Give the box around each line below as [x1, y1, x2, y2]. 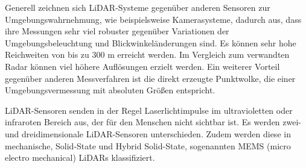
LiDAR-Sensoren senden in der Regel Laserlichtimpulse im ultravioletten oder [5, 104, 293, 116]
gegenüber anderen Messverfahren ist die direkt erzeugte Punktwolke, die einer [5, 72, 296, 84]
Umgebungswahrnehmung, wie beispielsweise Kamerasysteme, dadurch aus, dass [5, 13, 302, 25]
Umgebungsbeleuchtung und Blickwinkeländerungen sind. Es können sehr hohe [5, 36, 296, 49]
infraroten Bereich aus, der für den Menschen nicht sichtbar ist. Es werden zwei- [5, 116, 302, 128]
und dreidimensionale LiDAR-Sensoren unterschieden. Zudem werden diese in [5, 127, 291, 140]
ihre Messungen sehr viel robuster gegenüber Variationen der [5, 25, 229, 37]
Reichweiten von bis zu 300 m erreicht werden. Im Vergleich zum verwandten [5, 48, 290, 61]
